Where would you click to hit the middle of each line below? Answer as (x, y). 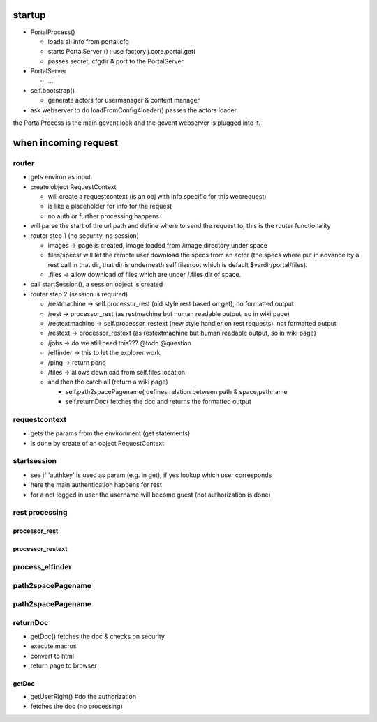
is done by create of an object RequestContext (97, 443)
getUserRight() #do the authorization (83, 696)
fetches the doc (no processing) (77, 706)
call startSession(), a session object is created (97, 284)
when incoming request (66, 143)
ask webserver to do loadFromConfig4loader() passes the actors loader (134, 110)
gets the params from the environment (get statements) (110, 433)
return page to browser (64, 665)
